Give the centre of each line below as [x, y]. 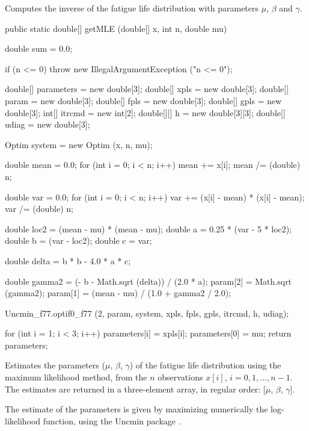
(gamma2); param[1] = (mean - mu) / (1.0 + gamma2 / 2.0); [118, 293]
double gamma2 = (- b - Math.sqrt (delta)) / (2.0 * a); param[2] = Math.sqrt [148, 281]
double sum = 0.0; [39, 48]
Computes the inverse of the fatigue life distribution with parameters [132, 8]
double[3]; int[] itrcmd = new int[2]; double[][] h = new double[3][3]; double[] [145, 112]
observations [180, 377]
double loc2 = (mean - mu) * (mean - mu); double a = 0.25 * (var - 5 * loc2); [148, 228]
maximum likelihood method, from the [76, 377]
